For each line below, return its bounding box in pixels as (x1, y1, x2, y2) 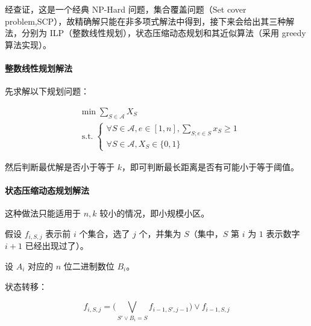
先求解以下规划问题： (5, 85, 89, 97)
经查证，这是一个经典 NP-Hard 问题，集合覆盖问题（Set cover (5, 3, 247, 15)
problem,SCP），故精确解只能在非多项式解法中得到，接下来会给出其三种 (5, 14, 286, 27)
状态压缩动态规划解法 (5, 184, 89, 197)
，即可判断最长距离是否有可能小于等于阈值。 (121, 161, 299, 173)
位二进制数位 (63, 260, 115, 272)
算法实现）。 (5, 38, 51, 51)
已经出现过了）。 (25, 239, 89, 252)
